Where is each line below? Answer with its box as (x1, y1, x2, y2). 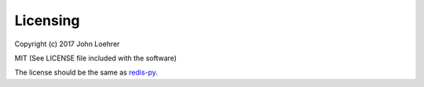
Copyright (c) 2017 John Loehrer (14, 39, 120, 49)
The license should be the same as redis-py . (14, 67, 159, 78)
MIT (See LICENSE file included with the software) (14, 53, 177, 63)
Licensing (14, 12, 80, 29)
